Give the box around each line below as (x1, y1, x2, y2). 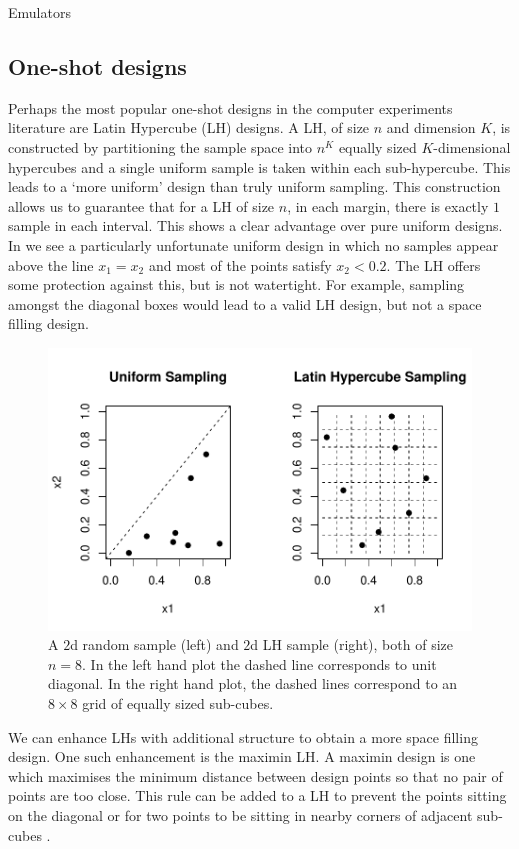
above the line (8, 254, 94, 275)
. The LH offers (386, 254, 481, 275)
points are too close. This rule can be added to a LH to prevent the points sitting (8, 785, 507, 806)
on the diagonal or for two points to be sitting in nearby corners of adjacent (8, 804, 473, 825)
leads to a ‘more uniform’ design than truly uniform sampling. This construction (8, 176, 501, 197)
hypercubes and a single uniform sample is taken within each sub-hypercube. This (8, 156, 511, 177)
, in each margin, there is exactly (287, 195, 489, 216)
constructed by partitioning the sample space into (8, 136, 313, 157)
